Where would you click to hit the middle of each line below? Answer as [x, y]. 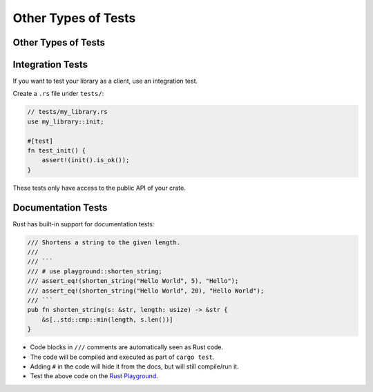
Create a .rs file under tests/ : [58, 94]
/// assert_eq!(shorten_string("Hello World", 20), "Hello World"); [146, 291]
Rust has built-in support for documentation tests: [84, 224]
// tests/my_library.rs [68, 112]
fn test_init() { [57, 151]
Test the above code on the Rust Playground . [94, 376]
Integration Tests [50, 65]
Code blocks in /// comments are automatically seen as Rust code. [127, 347]
